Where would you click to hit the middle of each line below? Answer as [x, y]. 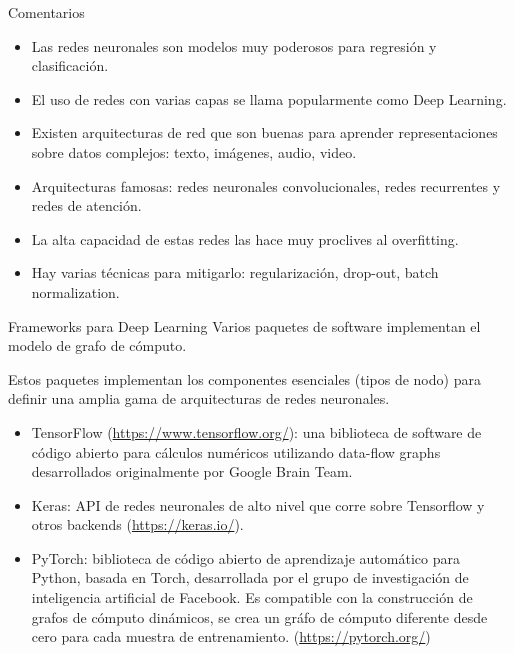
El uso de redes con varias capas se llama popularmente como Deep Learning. [269, 98]
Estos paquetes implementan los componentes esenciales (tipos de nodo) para [244, 378]
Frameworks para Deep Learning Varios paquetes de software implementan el [244, 325]
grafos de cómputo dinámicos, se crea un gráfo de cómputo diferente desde [259, 616]
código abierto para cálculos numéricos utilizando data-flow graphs [236, 451]
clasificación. [70, 65]
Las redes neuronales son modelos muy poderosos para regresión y [234, 45]
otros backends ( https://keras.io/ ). [137, 524]
